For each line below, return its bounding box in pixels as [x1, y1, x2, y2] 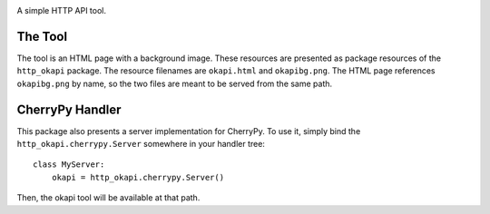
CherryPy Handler [16, 102, 122, 117]
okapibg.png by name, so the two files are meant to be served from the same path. [16, 78, 333, 89]
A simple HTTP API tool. [16, 5, 107, 15]
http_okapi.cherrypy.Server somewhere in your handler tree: [16, 138, 265, 149]
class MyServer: [33, 160, 105, 170]
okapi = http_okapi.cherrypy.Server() [51, 172, 225, 182]
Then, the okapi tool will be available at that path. [16, 192, 201, 203]
